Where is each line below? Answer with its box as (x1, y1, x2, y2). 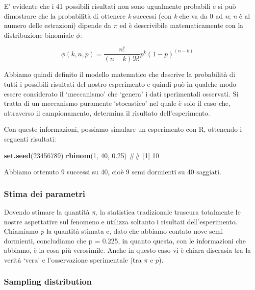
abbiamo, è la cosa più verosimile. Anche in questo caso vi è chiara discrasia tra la (4, 245, 251, 255)
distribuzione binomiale (4, 29, 74, 40)
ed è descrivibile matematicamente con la (120, 20, 244, 30)
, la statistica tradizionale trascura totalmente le (96, 207, 241, 217)
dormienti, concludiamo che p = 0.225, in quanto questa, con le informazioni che (4, 235, 246, 245)
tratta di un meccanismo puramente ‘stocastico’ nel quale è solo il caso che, (4, 98, 230, 108)
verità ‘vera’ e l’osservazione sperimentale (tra (4, 254, 142, 265)
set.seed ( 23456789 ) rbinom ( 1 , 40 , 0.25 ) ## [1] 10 (4, 150, 159, 160)
